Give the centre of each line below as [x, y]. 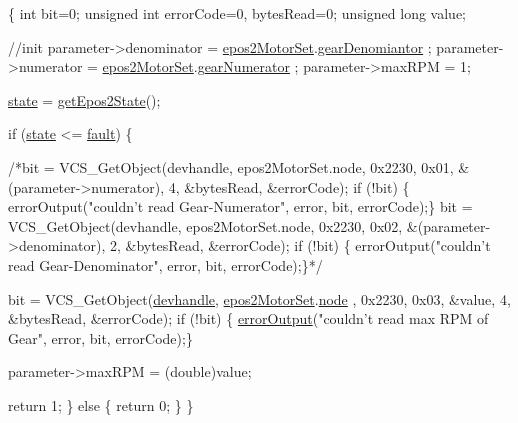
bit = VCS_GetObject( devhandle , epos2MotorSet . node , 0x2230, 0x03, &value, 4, [259, 298]
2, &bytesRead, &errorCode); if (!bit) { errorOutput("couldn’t [300, 245]
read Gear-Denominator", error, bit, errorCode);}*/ [165, 264]
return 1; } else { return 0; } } [101, 404]
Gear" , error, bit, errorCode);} [100, 337]
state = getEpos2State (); [84, 99]
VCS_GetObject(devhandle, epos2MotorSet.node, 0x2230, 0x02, [205, 225]
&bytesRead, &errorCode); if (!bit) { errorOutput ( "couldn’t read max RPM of [248, 318]
